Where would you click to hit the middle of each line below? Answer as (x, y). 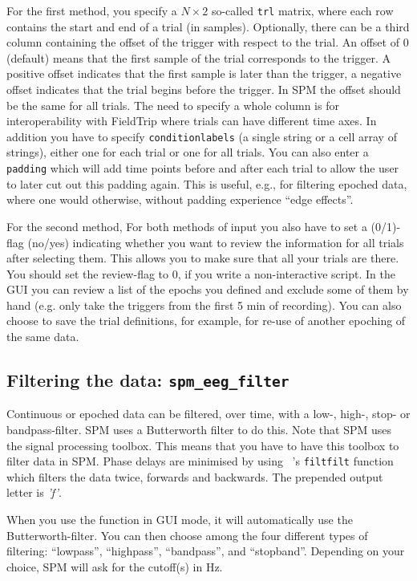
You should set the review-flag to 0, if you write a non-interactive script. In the (201, 273)
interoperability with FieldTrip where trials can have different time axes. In (192, 121)
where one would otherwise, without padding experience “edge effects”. (180, 199)
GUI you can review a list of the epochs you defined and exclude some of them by (208, 289)
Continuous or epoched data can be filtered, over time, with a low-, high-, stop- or (208, 414)
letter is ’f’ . (34, 492)
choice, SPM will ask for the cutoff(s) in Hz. (115, 566)
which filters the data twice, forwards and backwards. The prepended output (195, 476)
